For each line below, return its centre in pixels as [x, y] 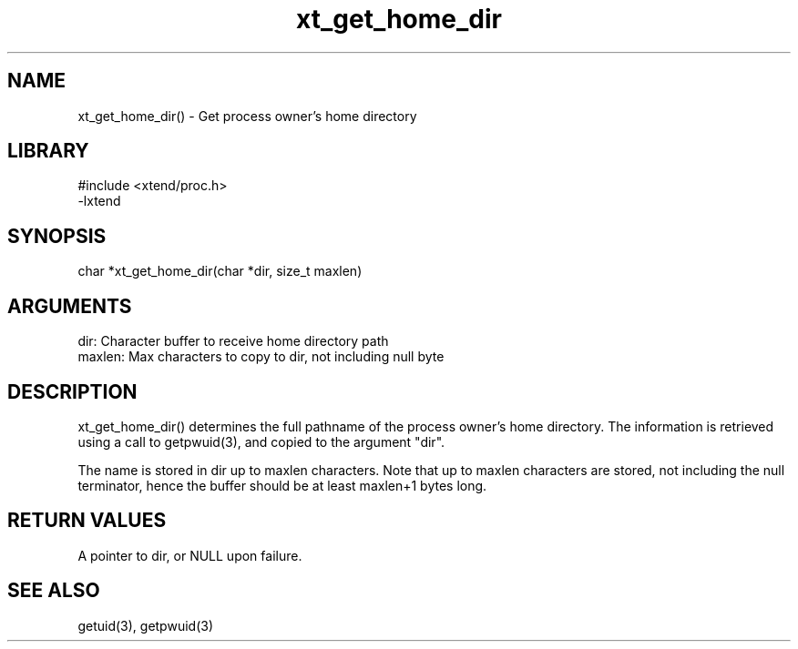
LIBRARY [48, 151]
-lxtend [99, 201]
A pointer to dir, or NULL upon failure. [190, 555]
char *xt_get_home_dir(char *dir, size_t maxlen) [220, 271]
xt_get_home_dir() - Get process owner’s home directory [247, 116]
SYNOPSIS [57, 236]
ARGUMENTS [70, 306]
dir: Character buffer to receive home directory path [233, 341]
